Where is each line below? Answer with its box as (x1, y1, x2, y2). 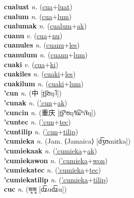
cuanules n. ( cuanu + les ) (4, 40, 80, 50)
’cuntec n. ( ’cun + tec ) (4, 117, 71, 127)
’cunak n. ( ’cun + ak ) (4, 97, 67, 107)
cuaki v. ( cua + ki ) (4, 59, 59, 69)
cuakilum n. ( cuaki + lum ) (4, 78, 84, 88)
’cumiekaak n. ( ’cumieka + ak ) (4, 145, 97, 155)
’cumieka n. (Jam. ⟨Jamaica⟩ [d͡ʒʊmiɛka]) (4, 136, 131, 146)
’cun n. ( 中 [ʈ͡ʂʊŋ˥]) (4, 88, 62, 98)
